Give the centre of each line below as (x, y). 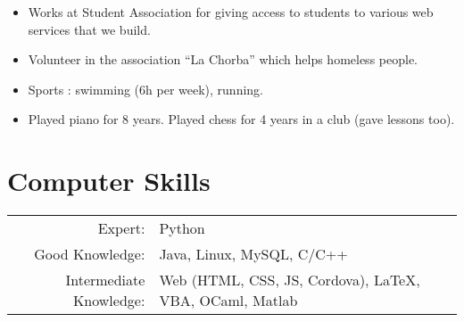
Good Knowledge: (90, 254)
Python (182, 228)
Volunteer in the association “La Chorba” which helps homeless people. (223, 59)
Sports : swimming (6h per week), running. (145, 89)
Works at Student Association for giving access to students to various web (231, 12)
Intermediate (105, 280)
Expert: (121, 228)
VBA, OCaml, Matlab (228, 301)
